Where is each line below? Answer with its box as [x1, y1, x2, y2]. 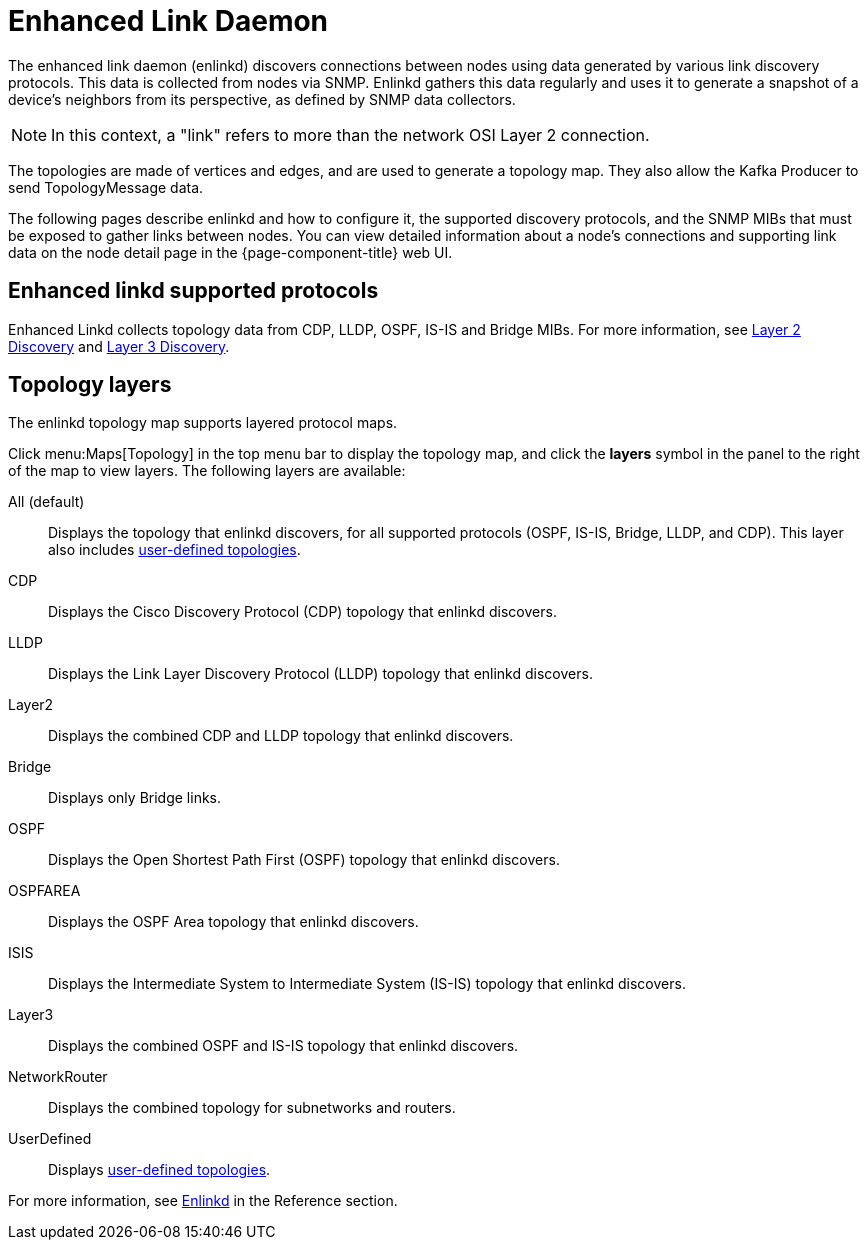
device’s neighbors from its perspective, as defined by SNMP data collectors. [8, 90, 516, 108]
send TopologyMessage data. [8, 178, 204, 196]
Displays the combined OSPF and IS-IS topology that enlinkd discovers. [48, 1037, 519, 1055]
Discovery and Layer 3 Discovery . [8, 337, 230, 355]
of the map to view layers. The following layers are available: [8, 462, 406, 480]
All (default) [8, 493, 85, 511]
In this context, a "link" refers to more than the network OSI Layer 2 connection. [51, 124, 650, 145]
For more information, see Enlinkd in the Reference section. [8, 1192, 398, 1210]
